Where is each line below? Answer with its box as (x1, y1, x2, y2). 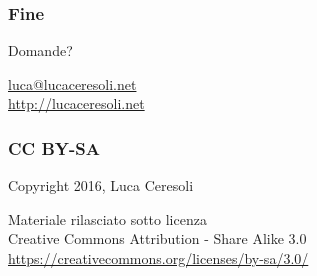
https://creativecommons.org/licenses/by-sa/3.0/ (8, 248, 309, 268)
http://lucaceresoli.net (8, 93, 145, 114)
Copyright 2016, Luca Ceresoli (8, 175, 194, 196)
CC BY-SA (8, 135, 100, 160)
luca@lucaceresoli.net (8, 73, 137, 94)
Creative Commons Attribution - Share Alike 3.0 (8, 228, 307, 249)
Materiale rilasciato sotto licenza (8, 208, 207, 229)
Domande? (8, 40, 73, 61)
